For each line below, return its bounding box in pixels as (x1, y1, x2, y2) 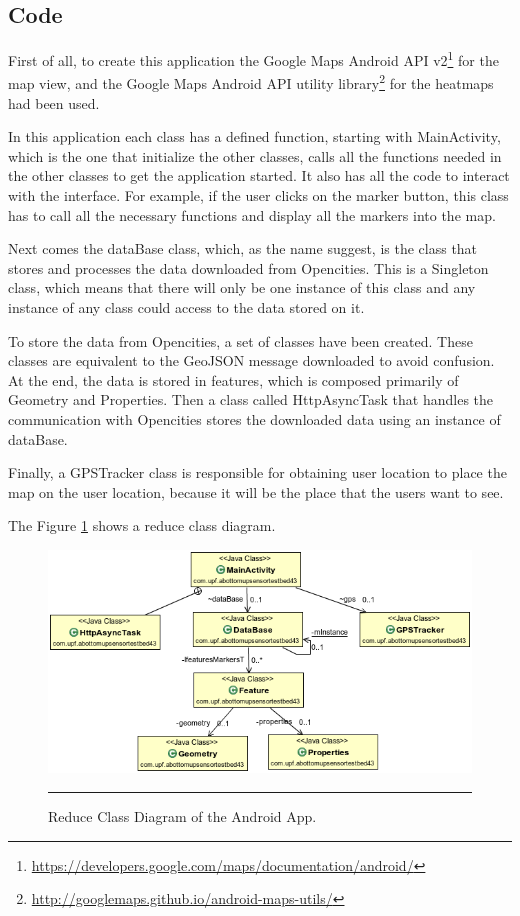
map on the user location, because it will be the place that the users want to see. (8, 481, 504, 502)
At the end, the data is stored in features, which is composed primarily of (8, 369, 459, 390)
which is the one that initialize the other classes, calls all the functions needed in (8, 145, 502, 166)
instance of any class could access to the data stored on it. (8, 297, 365, 318)
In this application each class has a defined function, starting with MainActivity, (8, 126, 501, 147)
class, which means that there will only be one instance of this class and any (8, 277, 476, 298)
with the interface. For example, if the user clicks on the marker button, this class (8, 185, 509, 206)
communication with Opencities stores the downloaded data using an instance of (8, 409, 501, 430)
